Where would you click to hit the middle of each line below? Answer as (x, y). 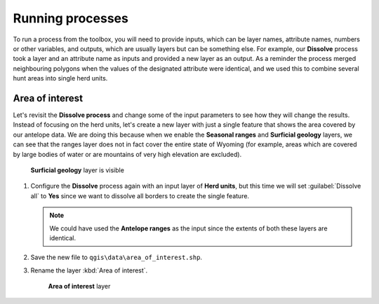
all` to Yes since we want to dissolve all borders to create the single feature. (140, 195)
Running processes (71, 18)
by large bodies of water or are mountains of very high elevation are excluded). (127, 154)
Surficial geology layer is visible (77, 170)
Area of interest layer (79, 286)
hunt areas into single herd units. (60, 78)
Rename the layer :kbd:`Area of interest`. (89, 270)
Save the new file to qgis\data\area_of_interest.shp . (117, 257)
